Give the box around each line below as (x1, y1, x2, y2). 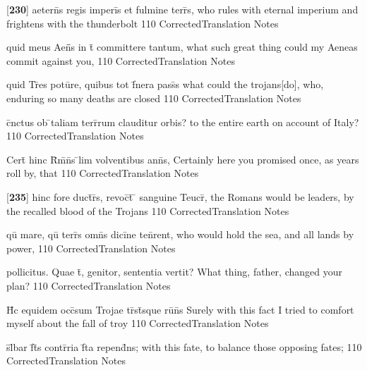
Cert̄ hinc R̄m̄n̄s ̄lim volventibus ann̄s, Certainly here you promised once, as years (6, 152, 359, 166)
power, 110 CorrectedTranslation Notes (6, 240, 176, 255)
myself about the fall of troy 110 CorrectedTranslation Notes (6, 316, 269, 331)
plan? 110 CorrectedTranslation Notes (6, 278, 171, 292)
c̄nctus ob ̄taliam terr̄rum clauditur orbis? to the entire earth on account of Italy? (6, 114, 359, 129)
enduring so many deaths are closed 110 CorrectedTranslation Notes (6, 90, 301, 105)
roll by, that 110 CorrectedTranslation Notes (6, 166, 199, 180)
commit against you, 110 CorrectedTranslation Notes (6, 53, 235, 68)
